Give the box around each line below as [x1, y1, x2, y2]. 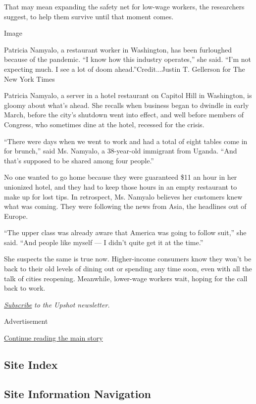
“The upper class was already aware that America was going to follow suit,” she [4, 227, 247, 238]
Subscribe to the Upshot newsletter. [4, 299, 110, 309]
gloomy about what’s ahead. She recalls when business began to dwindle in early [4, 100, 249, 110]
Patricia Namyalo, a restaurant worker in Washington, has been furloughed [4, 44, 232, 54]
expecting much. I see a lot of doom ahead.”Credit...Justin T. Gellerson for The [4, 63, 245, 74]
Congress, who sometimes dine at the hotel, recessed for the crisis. [4, 119, 205, 129]
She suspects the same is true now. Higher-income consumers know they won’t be [4, 253, 252, 264]
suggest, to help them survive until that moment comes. [4, 11, 174, 21]
